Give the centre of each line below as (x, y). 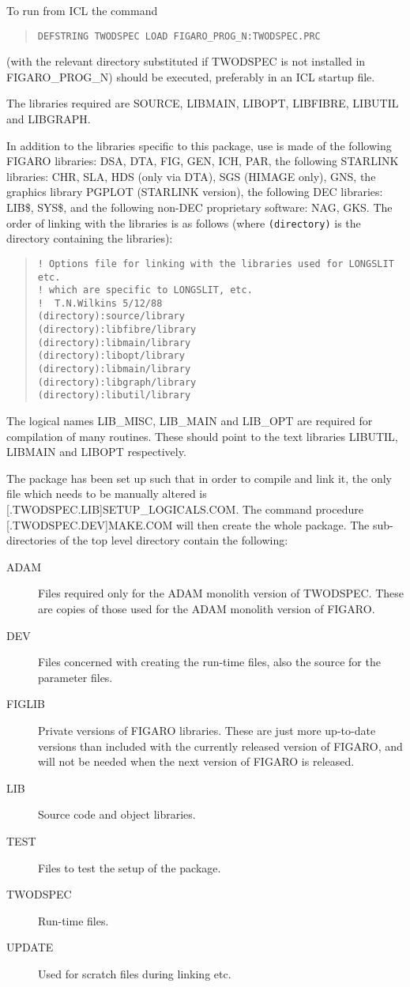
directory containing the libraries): (90, 238)
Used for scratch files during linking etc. (135, 973)
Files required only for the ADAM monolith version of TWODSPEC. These (221, 593)
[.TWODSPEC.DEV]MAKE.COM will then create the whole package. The (188, 524)
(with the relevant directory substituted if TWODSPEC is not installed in (186, 61)
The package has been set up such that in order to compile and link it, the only (199, 478)
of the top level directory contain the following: (174, 540)
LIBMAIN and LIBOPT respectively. (96, 452)
